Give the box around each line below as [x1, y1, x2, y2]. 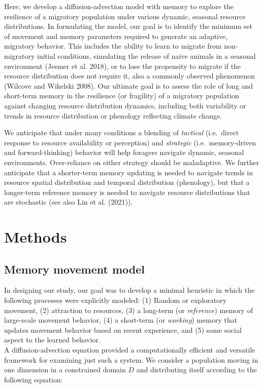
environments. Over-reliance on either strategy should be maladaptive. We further [4, 157, 259, 167]
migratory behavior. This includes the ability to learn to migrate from [4, 41, 222, 51]
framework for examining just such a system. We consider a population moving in [4, 354, 258, 365]
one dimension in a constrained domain [4, 364, 126, 375]
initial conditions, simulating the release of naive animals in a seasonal [37, 50, 256, 61]
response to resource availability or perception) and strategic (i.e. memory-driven [4, 137, 256, 147]
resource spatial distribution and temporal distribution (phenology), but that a [4, 177, 250, 187]
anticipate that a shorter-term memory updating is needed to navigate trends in [4, 167, 253, 177]
